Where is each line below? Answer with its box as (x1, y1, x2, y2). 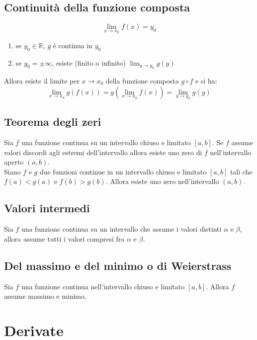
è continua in (53, 40, 93, 50)
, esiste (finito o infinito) (52, 57, 126, 68)
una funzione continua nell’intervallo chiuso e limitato (21, 281, 185, 291)
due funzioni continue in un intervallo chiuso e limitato (39, 166, 207, 176)
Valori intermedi (4, 200, 90, 216)
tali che (230, 166, 253, 176)
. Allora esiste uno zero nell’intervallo (105, 176, 219, 186)
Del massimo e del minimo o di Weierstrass (4, 257, 232, 273)
